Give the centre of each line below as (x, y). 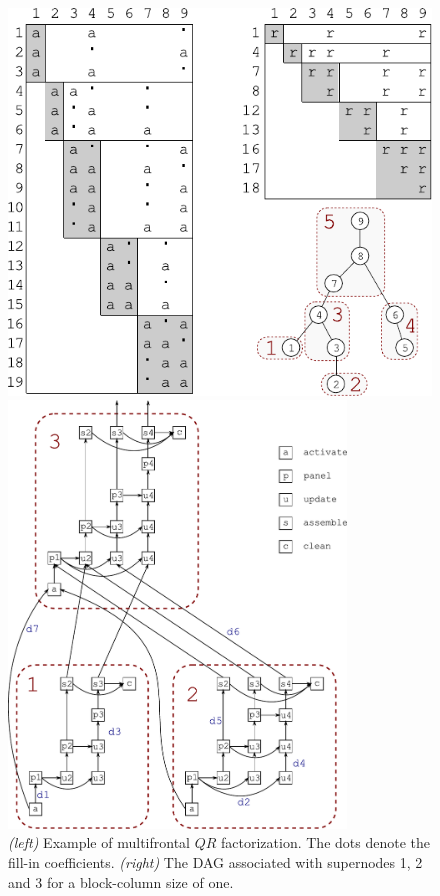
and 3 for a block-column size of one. (121, 881)
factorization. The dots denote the (325, 842)
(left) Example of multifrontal (99, 842)
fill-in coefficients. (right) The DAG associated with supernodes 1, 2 (215, 861)
